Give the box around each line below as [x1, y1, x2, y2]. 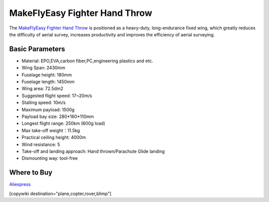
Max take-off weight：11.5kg [21, 127, 80, 133]
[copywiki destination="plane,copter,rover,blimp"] [9, 191, 112, 197]
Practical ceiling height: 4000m [21, 134, 86, 140]
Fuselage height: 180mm [21, 72, 72, 78]
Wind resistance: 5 [21, 141, 60, 147]
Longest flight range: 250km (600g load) [21, 120, 106, 126]
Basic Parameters [9, 45, 65, 53]
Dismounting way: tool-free [21, 155, 78, 161]
